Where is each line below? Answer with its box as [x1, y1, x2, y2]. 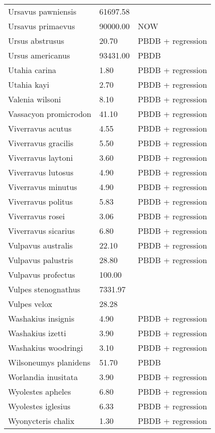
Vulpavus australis [8, 239, 73, 251]
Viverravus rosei [8, 210, 65, 222]
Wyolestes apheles [8, 386, 71, 397]
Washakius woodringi [8, 342, 83, 353]
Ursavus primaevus [8, 20, 75, 32]
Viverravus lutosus [8, 166, 74, 178]
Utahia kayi [8, 79, 49, 90]
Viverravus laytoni [8, 152, 73, 163]
